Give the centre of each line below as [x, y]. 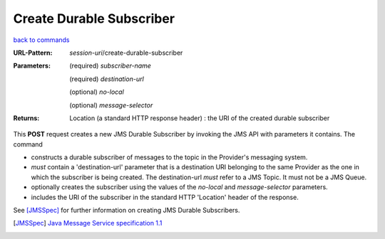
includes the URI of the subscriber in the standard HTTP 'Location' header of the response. [165, 197]
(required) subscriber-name [110, 66]
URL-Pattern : [33, 53]
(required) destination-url [107, 79]
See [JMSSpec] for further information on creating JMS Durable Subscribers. [127, 211]
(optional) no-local [97, 92]
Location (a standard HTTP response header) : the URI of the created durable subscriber [200, 118]
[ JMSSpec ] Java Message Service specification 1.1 [88, 223]
